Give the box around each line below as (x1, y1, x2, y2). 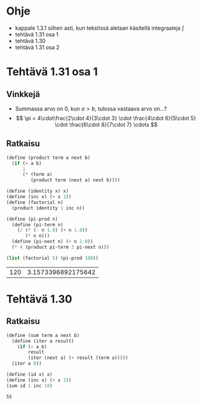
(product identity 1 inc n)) (11, 205, 85, 211)
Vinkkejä (6, 89, 41, 99)
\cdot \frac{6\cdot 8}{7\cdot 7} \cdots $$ (54, 121, 158, 128)
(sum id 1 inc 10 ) (6, 383, 53, 389)
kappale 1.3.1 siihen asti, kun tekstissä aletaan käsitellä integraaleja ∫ (15, 24, 184, 32)
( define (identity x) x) (6, 188, 69, 195)
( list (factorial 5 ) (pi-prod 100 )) (6, 255, 99, 261)
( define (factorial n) (6, 199, 64, 206)
